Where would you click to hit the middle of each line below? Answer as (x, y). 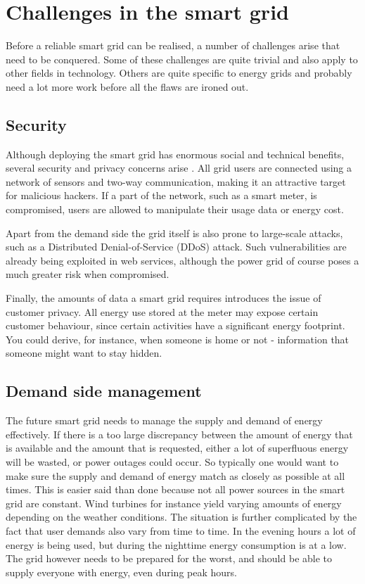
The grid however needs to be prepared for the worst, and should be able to (169, 558)
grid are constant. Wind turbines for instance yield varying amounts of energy (174, 503)
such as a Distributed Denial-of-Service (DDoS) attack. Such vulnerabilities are (176, 247)
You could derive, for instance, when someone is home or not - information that (178, 339)
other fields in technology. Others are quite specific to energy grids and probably (179, 73)
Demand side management (104, 391)
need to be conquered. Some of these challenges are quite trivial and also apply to (182, 59)
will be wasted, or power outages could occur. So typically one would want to (172, 462)
